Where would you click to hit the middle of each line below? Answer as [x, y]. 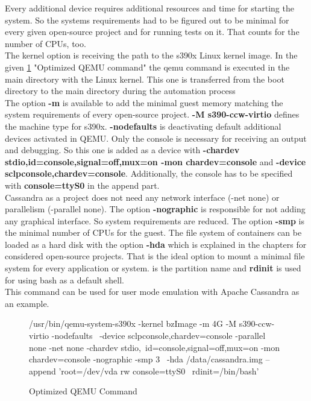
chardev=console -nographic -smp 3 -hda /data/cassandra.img [146, 359]
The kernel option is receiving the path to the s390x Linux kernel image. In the [151, 55]
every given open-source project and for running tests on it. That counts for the [152, 32]
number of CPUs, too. [46, 43]
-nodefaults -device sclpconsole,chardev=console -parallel [159, 336]
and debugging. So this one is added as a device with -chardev [122, 150]
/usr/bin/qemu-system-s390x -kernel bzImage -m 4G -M [133, 324]
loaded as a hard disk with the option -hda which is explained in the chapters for [156, 244]
